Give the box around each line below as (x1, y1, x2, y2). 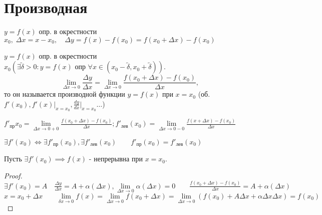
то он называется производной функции (4, 89, 125, 99)
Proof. (4, 170, 23, 180)
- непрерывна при (89, 153, 143, 164)
